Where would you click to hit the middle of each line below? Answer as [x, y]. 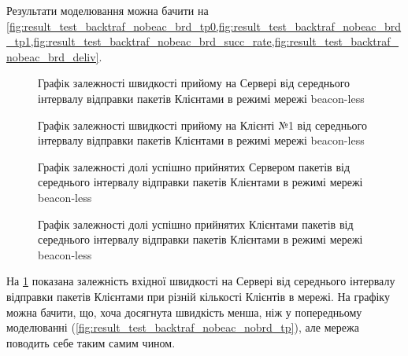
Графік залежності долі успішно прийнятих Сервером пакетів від [194, 166]
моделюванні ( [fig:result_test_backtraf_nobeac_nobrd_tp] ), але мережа [183, 327]
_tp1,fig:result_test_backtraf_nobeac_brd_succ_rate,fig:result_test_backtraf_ [203, 41]
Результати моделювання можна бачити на [108, 10]
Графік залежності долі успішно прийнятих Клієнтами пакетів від [196, 224]
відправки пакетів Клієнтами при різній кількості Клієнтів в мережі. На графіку [198, 296]
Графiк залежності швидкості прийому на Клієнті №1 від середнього [202, 125]
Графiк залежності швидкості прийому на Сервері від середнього [194, 83]
